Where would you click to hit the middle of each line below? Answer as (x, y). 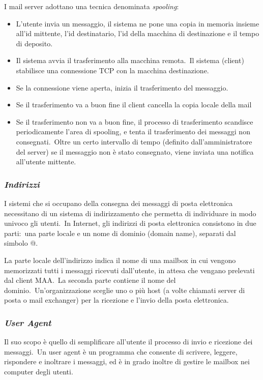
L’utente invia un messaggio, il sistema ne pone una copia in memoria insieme (138, 23)
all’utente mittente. (46, 162)
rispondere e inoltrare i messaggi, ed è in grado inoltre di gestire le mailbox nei (127, 361)
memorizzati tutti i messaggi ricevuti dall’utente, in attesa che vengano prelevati (129, 270)
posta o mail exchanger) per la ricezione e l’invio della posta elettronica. (116, 300)
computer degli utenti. (39, 371)
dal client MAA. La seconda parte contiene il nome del (90, 280)
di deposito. (34, 43)
